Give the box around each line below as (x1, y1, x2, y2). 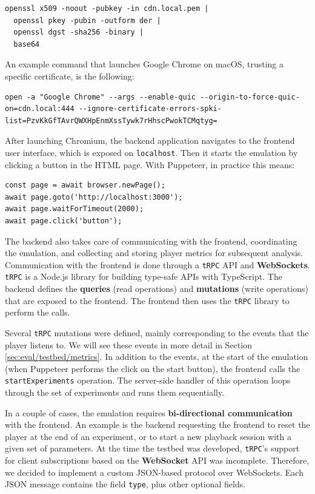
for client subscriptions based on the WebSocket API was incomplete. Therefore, (5, 454, 310, 467)
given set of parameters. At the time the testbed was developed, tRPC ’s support (5, 442, 300, 455)
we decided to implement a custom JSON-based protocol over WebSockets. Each (5, 465, 303, 478)
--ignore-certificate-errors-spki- (78, 104, 222, 113)
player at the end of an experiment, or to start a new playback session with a (5, 430, 291, 442)
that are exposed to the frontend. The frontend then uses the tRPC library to (5, 294, 290, 306)
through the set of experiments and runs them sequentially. (5, 386, 225, 398)
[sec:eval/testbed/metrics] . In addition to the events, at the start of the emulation (5, 350, 308, 363)
